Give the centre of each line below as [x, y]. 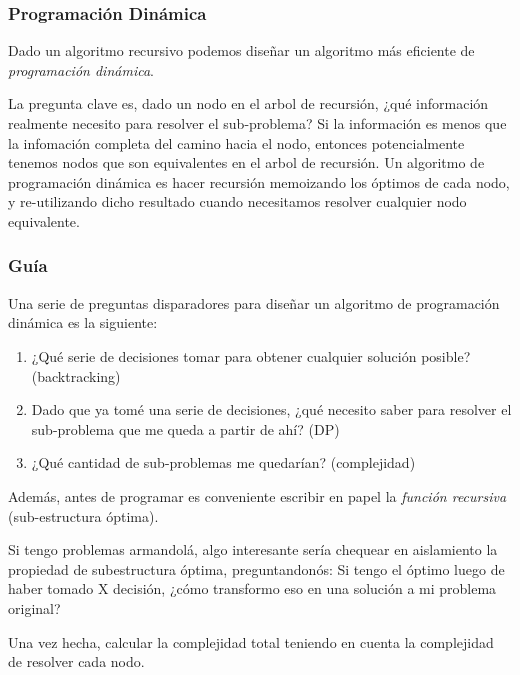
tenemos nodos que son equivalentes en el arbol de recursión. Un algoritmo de [246, 162]
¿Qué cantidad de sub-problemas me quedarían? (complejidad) [223, 462]
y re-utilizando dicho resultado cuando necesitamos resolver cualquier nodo [237, 201]
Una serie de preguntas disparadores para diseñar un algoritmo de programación [254, 302]
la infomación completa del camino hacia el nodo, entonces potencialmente [236, 142]
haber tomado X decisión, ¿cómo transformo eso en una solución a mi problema [252, 588]
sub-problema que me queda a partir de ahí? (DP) [185, 428]
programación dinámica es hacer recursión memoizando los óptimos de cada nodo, [259, 181]
